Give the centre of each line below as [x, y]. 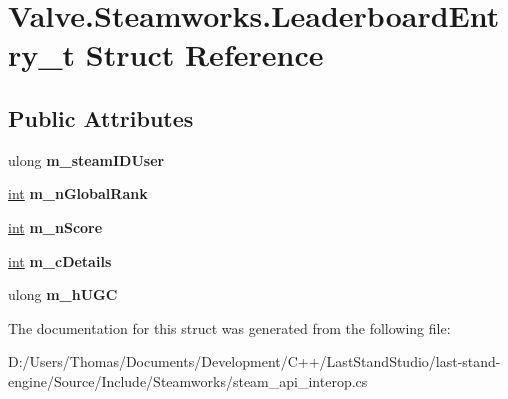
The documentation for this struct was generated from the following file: [229, 327]
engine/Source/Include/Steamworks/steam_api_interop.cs [188, 380]
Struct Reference [204, 54]
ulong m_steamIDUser [86, 159]
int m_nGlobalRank [78, 193]
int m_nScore [55, 226]
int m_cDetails [60, 260]
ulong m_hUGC [63, 294]
